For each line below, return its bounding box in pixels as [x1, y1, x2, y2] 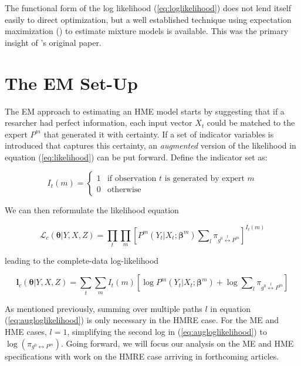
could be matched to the [207, 116, 295, 129]
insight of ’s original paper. [5, 36, 102, 48]
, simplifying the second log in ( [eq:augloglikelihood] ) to [67, 325, 267, 337]
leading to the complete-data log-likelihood [5, 254, 159, 266]
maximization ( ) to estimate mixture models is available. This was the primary [5, 25, 289, 37]
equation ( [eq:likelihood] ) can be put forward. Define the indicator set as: [5, 150, 268, 163]
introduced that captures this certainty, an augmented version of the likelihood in [5, 139, 296, 152]
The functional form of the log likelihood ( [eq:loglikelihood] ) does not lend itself [5, 2, 291, 14]
